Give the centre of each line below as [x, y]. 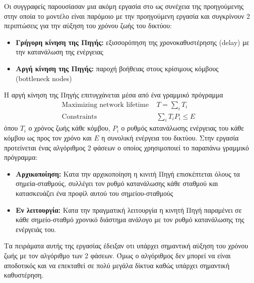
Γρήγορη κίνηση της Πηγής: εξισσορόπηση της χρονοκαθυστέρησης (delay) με [132, 42]
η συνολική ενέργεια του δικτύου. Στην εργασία [170, 138]
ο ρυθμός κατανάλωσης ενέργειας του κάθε [183, 128]
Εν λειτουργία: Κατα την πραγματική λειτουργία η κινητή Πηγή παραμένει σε [129, 210]
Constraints [80, 117]
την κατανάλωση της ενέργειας [59, 52]
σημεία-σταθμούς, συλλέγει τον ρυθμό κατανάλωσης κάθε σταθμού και [117, 183]
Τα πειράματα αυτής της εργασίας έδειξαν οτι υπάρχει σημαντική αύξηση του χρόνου [126, 246]
